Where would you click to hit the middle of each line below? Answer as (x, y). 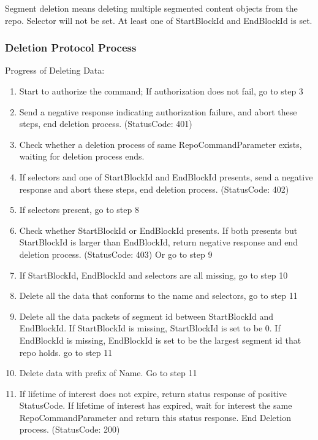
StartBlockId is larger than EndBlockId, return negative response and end (158, 242)
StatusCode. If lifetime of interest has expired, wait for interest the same (156, 405)
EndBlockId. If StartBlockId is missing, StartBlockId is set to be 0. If (150, 328)
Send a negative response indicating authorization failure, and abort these (158, 111)
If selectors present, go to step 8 (79, 210)
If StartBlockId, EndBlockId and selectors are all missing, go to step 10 (153, 275)
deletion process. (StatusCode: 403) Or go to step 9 (116, 254)
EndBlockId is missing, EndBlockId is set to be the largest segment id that (160, 340)
